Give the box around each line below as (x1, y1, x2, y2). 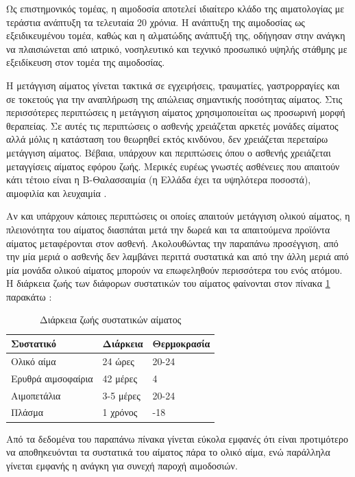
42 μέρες (102, 371, 138, 385)
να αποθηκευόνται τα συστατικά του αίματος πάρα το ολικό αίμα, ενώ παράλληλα (6, 445, 330, 459)
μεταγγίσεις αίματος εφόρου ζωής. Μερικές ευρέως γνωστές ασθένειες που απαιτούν (6, 159, 340, 173)
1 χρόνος (102, 405, 138, 419)
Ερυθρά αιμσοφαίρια (11, 371, 93, 385)
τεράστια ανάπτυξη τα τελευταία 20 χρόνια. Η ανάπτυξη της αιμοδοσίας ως (6, 14, 305, 29)
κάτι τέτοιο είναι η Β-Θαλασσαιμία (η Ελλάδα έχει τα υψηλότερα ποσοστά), (6, 172, 311, 187)
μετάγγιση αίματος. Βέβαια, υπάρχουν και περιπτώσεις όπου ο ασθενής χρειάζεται (6, 145, 331, 159)
